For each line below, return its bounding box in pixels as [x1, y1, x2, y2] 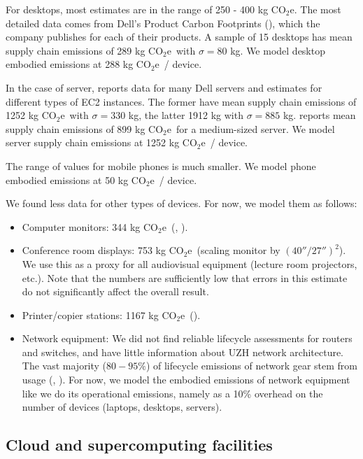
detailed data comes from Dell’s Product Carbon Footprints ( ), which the [6, 15, 320, 30]
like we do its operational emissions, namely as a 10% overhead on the [22, 386, 323, 400]
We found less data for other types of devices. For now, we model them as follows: [6, 196, 357, 211]
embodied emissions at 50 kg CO [6, 172, 146, 187]
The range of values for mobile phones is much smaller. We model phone [6, 158, 316, 173]
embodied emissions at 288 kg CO [6, 57, 151, 71]
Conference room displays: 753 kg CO [22, 243, 184, 257]
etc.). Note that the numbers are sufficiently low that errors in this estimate [22, 270, 348, 285]
